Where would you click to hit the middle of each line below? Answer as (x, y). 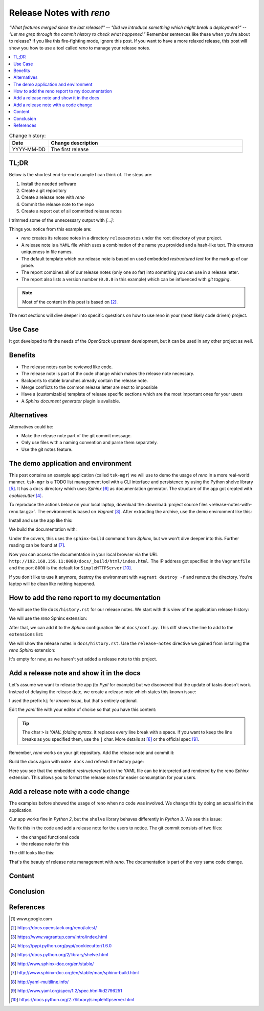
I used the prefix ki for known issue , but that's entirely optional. (73, 701)
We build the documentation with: (43, 529)
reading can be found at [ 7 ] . (37, 545)
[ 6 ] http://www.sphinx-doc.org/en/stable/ (52, 964)
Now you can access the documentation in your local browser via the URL (84, 554)
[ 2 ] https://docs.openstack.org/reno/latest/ (54, 928)
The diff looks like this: (32, 853)
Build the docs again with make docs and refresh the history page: (77, 762)
